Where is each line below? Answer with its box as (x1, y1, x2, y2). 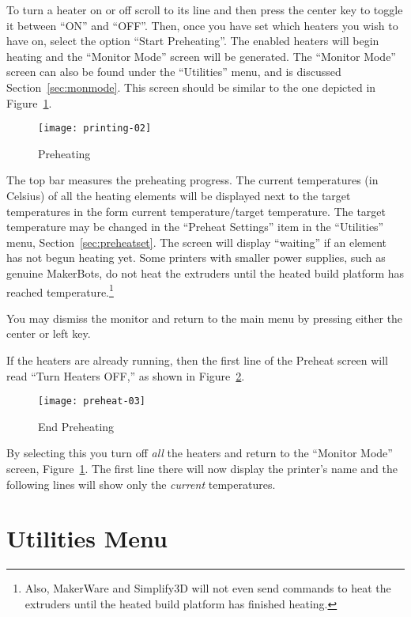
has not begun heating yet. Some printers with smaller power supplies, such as (6, 249, 386, 266)
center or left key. (6, 325, 91, 342)
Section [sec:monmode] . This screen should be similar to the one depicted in (6, 78, 376, 95)
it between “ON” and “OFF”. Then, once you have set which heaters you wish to (6, 17, 398, 33)
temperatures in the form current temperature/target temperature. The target (6, 203, 386, 219)
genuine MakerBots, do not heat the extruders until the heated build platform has (6, 264, 405, 281)
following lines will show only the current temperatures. (6, 475, 276, 492)
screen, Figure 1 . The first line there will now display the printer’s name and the (6, 460, 398, 477)
